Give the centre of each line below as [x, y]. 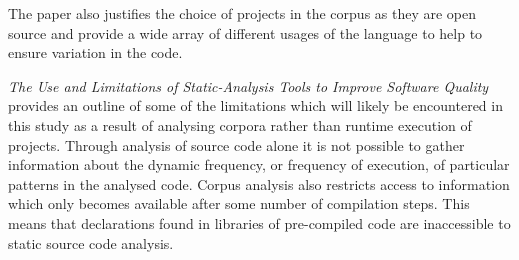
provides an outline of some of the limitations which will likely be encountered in [255, 105]
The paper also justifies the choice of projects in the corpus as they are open [242, 13]
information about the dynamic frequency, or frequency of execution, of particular [259, 164]
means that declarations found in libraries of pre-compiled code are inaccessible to [259, 222]
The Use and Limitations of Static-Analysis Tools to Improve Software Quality [248, 85]
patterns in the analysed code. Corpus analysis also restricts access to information [259, 183]
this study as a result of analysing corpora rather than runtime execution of [240, 124]
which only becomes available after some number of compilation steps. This [239, 203]
